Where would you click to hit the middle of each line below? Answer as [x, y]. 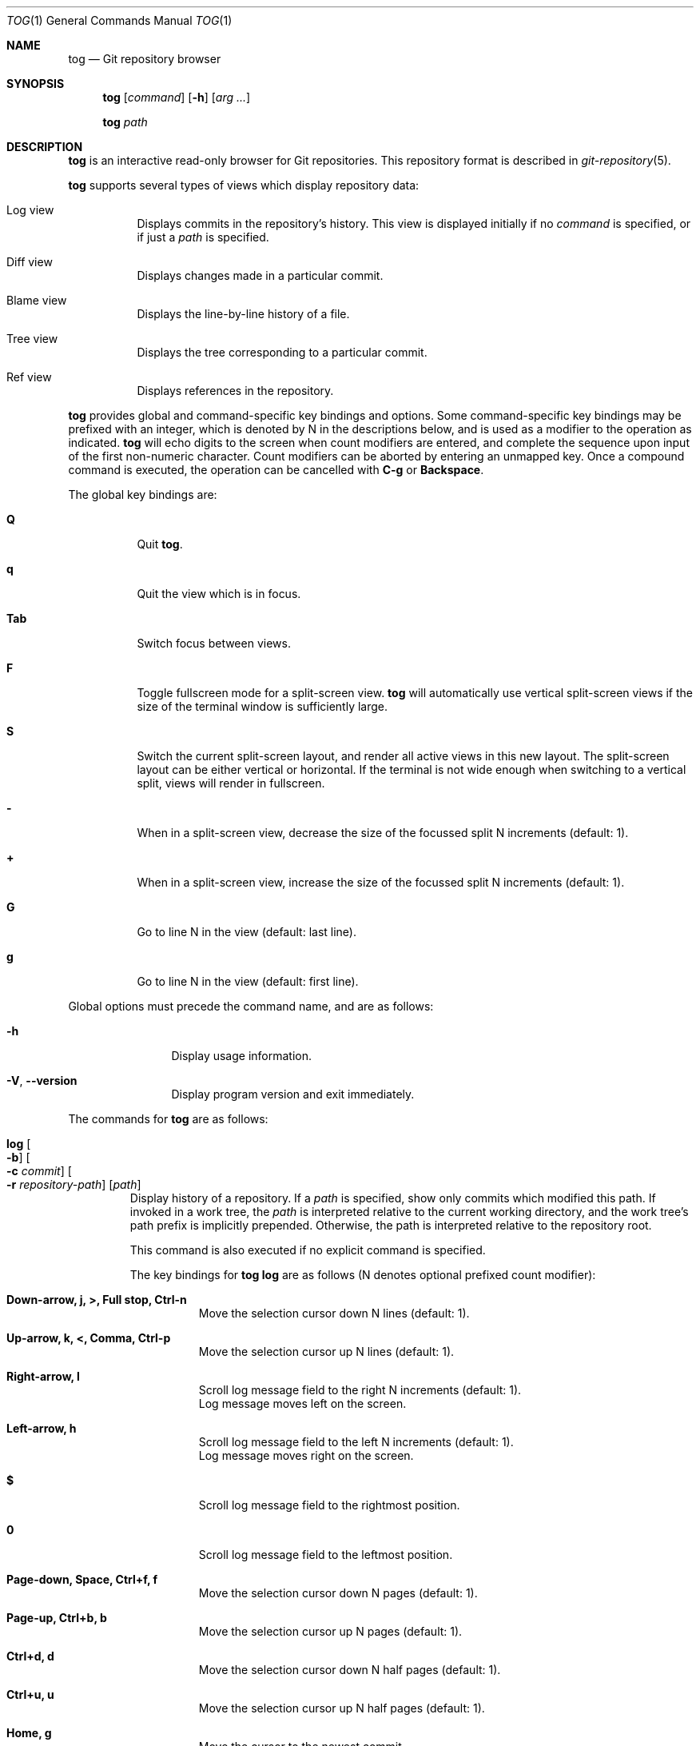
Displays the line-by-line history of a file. [243, 314]
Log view [30, 210]
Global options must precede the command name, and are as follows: [251, 1006]
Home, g [29, 1733]
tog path [125, 122]
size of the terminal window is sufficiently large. [262, 706]
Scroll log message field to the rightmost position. [329, 1505]
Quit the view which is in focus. [219, 594]
